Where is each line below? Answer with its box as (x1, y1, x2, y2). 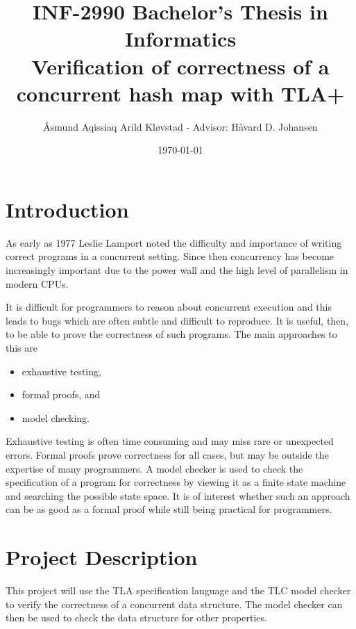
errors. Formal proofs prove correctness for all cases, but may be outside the (6, 447, 329, 461)
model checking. (22, 410, 90, 425)
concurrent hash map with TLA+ (16, 79, 345, 107)
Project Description (6, 543, 198, 571)
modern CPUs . (6, 276, 69, 291)
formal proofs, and (22, 387, 101, 402)
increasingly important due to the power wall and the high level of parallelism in (6, 263, 348, 277)
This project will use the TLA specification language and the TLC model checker (6, 583, 351, 598)
